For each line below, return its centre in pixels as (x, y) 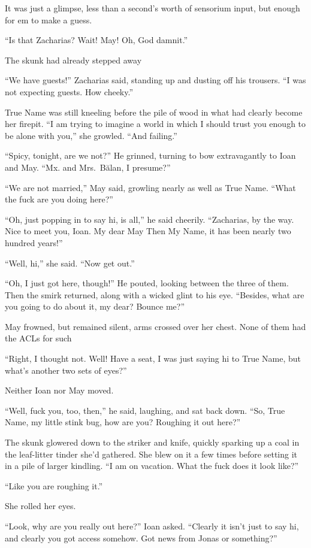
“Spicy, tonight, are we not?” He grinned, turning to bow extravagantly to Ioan (150, 155)
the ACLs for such (38, 338)
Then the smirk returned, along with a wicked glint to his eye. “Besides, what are (155, 294)
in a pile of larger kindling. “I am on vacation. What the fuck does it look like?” (152, 466)
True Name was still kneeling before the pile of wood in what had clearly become (154, 112)
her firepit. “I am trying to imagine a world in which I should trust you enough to (155, 124)
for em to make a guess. (49, 19)
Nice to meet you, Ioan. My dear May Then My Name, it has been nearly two (148, 231)
